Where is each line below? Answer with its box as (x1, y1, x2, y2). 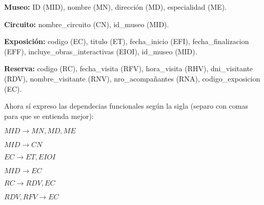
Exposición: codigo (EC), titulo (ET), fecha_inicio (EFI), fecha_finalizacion (4, 36, 249, 47)
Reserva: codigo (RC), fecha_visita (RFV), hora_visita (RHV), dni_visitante (4, 63, 253, 74)
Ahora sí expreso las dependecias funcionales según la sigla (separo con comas (4, 100, 248, 111)
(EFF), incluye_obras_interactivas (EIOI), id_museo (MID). (4, 46, 197, 56)
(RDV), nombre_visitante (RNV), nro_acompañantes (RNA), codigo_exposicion (4, 73, 260, 84)
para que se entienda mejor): (4, 110, 94, 121)
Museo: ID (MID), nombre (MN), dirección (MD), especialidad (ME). (4, 2, 227, 12)
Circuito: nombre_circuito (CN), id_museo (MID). (4, 18, 169, 29)
